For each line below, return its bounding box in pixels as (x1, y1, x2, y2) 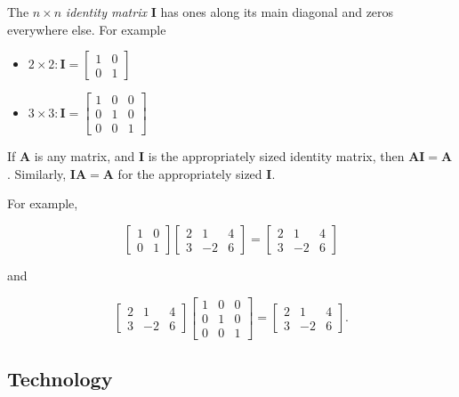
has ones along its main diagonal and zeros (160, 3, 394, 20)
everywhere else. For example (7, 20, 166, 38)
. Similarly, (7, 164, 67, 182)
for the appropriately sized (117, 164, 262, 182)
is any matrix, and (34, 147, 135, 166)
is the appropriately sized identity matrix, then (148, 147, 405, 166)
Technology (7, 365, 113, 393)
